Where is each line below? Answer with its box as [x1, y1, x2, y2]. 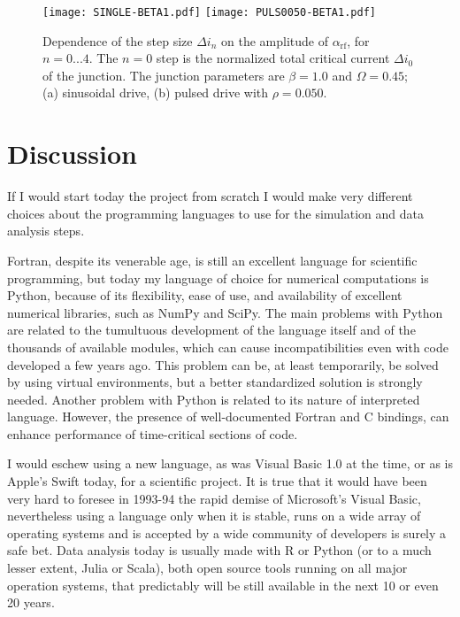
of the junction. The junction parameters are [42, 66, 285, 84]
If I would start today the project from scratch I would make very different [7, 187, 413, 205]
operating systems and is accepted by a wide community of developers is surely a [7, 523, 447, 542]
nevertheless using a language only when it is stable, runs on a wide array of [7, 506, 421, 525]
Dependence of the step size [42, 31, 193, 50]
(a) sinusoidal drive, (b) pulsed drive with [42, 83, 269, 102]
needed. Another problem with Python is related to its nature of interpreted [7, 389, 420, 408]
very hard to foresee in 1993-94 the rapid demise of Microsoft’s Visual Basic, [7, 489, 421, 507]
